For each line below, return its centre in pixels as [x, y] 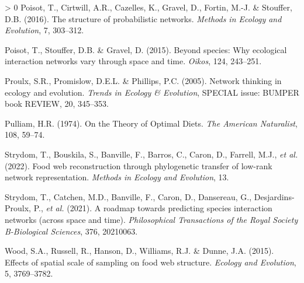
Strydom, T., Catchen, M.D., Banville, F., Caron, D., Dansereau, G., [128, 196]
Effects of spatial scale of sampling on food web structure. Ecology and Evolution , [151, 262]
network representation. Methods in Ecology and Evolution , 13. [117, 177]
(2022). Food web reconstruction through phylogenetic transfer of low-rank [139, 165]
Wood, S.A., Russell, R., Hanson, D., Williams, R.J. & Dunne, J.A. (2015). [139, 251]
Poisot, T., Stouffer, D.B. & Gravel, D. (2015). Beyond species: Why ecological [146, 49]
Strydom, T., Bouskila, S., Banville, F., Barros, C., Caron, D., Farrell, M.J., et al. [151, 154]
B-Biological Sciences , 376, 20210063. [71, 231]
